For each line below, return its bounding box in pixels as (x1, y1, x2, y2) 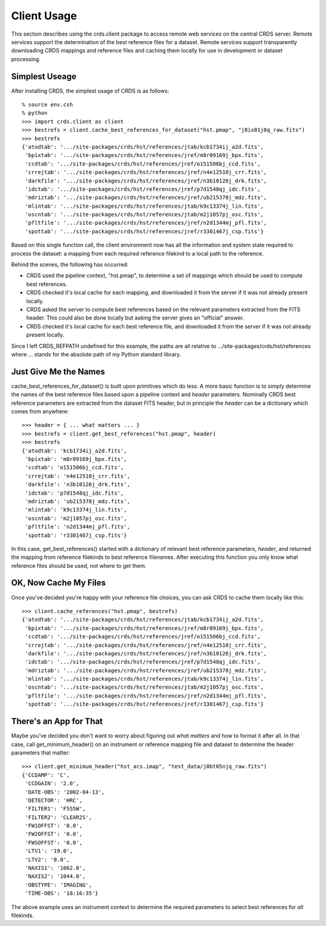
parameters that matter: (11, 749, 71, 756)
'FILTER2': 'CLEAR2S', (25, 814, 92, 821)
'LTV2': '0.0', (25, 856, 70, 863)
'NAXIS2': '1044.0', (25, 873, 86, 880)
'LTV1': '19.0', (25, 847, 73, 855)
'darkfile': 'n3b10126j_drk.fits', (25, 481, 130, 488)
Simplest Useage (11, 71, 77, 82)
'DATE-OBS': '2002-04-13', (25, 788, 105, 796)
